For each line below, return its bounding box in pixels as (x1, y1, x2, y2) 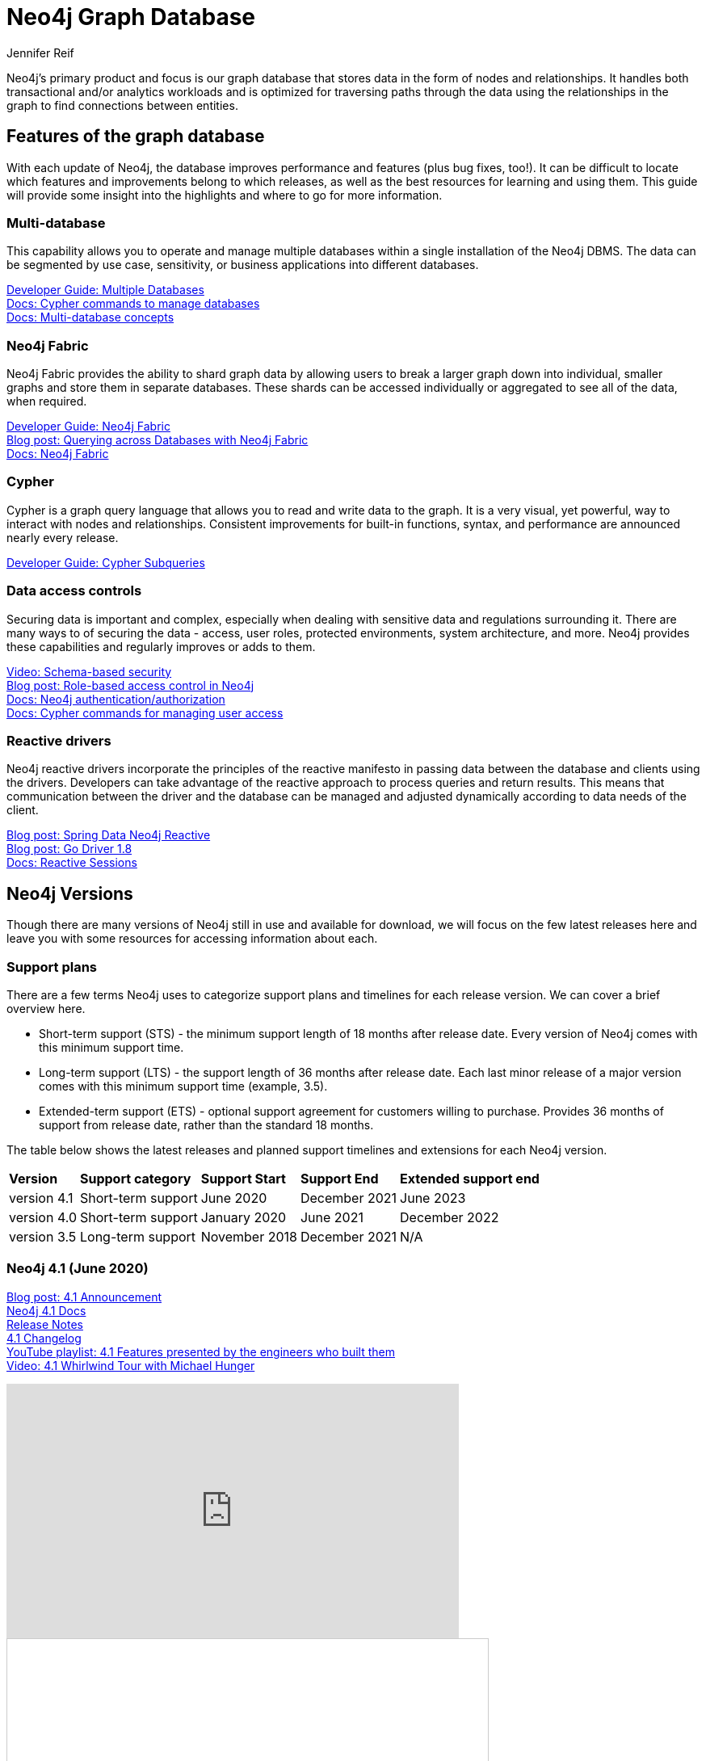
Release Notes (6, 1317, 83, 1331)
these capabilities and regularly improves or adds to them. (6, 639, 316, 654)
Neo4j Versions (6, 883, 133, 904)
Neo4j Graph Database (6, 3, 256, 31)
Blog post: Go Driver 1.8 (6, 842, 132, 856)
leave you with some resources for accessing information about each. (6, 931, 378, 946)
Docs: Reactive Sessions (6, 855, 137, 870)
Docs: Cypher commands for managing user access (6, 705, 284, 720)
